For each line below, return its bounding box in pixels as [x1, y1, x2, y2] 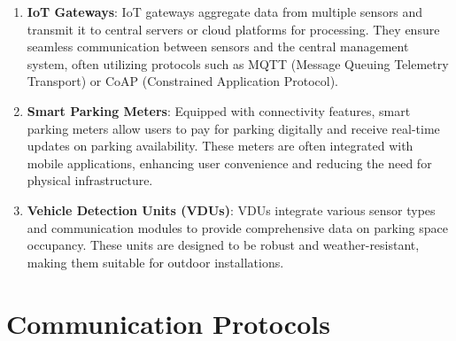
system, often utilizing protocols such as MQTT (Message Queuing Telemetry [27, 54, 449, 73]
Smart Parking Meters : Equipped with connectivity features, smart [27, 101, 411, 120]
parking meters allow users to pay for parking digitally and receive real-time [27, 119, 440, 137]
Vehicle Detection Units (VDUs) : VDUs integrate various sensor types [27, 200, 436, 219]
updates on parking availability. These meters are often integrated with [27, 136, 413, 155]
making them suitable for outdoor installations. [27, 252, 284, 271]
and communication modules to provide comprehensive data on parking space [27, 218, 448, 236]
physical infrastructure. [27, 171, 153, 190]
